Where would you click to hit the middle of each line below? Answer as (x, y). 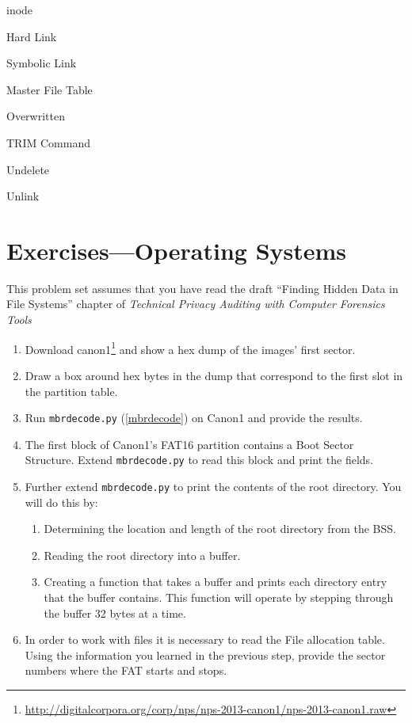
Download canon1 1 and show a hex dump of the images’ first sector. (190, 348)
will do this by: (61, 502)
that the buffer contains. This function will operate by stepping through (219, 597)
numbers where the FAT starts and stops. (126, 670)
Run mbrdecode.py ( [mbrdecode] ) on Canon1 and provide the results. (194, 418)
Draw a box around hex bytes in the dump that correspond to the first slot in (214, 375)
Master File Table (50, 89)
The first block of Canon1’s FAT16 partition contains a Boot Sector (189, 444)
